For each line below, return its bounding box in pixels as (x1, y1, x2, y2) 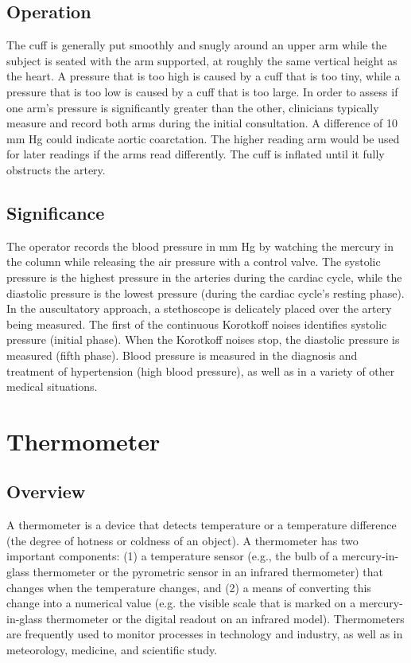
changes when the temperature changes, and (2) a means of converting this (6, 579, 371, 595)
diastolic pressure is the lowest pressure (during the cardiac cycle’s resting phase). (6, 284, 405, 301)
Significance (6, 200, 105, 224)
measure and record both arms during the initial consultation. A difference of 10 (6, 115, 398, 131)
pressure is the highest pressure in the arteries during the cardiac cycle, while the (6, 268, 402, 285)
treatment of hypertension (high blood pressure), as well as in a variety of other (6, 362, 395, 379)
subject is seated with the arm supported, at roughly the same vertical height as (6, 52, 397, 68)
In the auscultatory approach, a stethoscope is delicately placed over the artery (6, 300, 392, 317)
